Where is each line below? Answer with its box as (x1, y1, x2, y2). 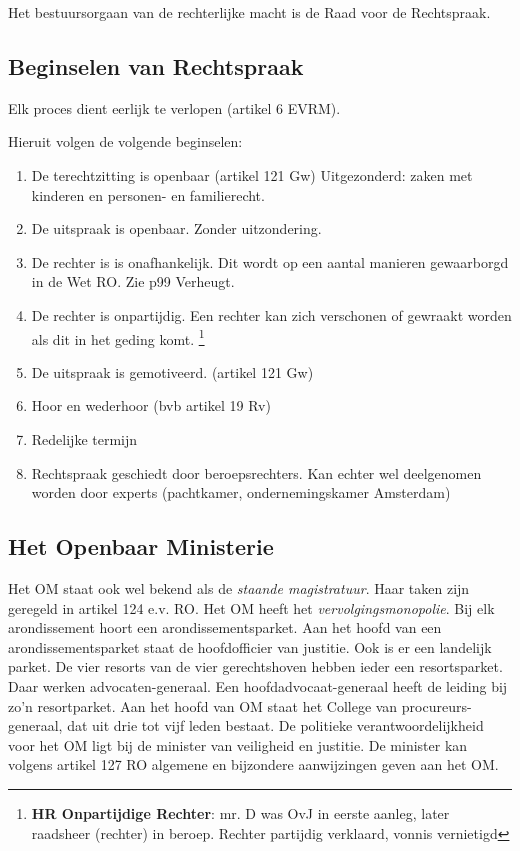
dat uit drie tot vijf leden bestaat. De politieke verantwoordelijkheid (67, 715, 484, 736)
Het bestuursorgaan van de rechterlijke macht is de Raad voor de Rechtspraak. (8, 2, 491, 22)
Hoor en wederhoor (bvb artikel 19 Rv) (31, 395, 271, 416)
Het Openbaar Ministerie (8, 531, 274, 562)
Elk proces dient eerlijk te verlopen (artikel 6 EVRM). (8, 97, 341, 118)
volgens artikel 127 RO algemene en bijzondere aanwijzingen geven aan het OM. (8, 754, 499, 775)
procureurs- (401, 695, 472, 716)
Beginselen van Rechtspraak (8, 50, 304, 81)
